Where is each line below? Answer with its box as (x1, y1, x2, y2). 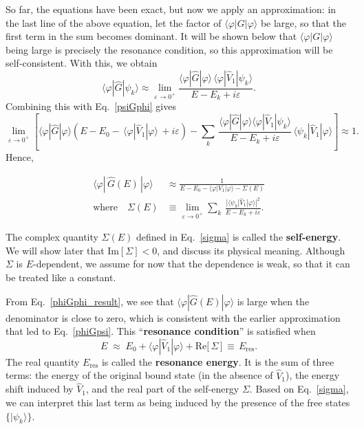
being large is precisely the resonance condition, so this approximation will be (6, 42, 333, 56)
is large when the (237, 294, 310, 308)
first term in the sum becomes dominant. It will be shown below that (6, 29, 297, 43)
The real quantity (6, 354, 80, 368)
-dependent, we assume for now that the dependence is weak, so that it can (33, 256, 350, 271)
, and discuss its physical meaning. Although (157, 243, 345, 257)
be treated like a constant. (6, 270, 116, 285)
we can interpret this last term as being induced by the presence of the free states (6, 395, 350, 410)
